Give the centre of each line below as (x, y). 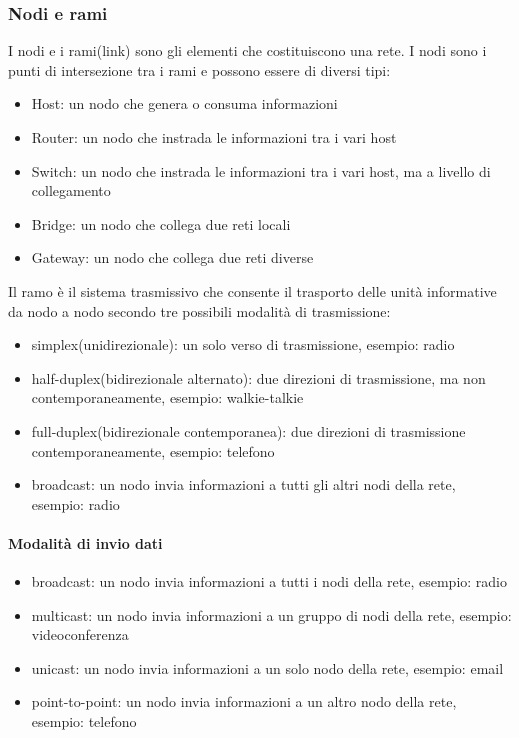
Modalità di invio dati (85, 542)
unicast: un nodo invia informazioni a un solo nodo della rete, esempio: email (267, 667)
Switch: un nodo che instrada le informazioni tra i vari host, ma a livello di (261, 170)
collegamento (71, 190)
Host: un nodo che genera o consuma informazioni (184, 103)
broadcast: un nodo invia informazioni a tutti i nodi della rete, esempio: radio (269, 581)
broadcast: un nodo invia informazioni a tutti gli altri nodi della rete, (243, 484)
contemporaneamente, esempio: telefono (153, 450)
